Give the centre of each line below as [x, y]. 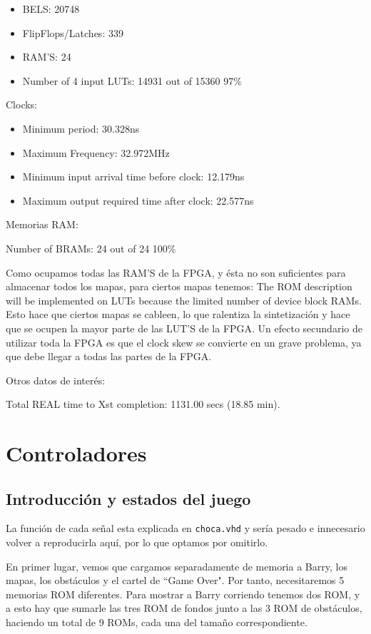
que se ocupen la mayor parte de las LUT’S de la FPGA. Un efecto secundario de [184, 328]
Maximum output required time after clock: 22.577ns [138, 200]
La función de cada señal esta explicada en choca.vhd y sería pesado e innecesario [185, 528]
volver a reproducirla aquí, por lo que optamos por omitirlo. [137, 542]
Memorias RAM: [42, 224]
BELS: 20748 [51, 9]
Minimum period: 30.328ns [81, 128]
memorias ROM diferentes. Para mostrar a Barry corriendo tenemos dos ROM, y [183, 594]
